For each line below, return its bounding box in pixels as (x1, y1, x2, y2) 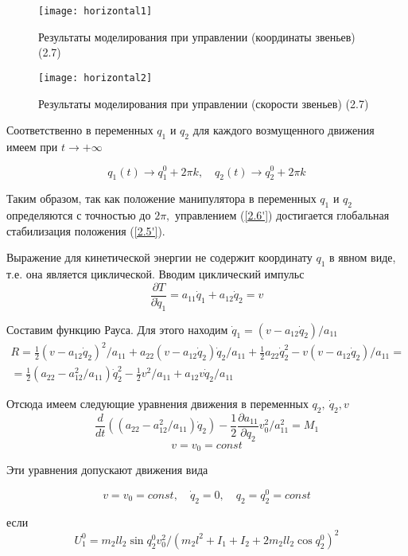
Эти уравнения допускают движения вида (6, 461, 208, 478)
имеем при (6, 138, 58, 154)
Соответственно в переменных (6, 122, 153, 138)
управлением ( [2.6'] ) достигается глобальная (175, 207, 390, 224)
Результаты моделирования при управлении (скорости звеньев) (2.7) (38, 95, 369, 111)
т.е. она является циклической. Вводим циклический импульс (6, 266, 305, 282)
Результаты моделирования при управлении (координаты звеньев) (38, 28, 356, 45)
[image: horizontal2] (38, 72, 153, 84)
